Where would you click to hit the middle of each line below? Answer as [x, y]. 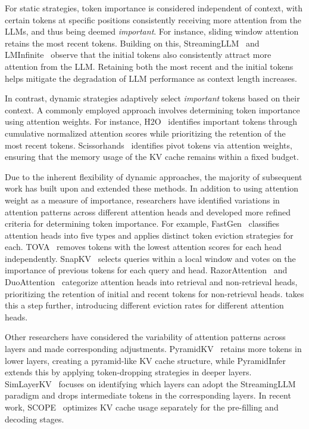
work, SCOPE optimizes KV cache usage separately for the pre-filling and [142, 407]
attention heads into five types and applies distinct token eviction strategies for [149, 235]
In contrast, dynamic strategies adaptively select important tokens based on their [152, 98]
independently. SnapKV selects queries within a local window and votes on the [150, 258]
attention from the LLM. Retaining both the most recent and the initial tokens [149, 66]
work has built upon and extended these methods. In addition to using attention [152, 188]
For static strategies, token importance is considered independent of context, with [154, 8]
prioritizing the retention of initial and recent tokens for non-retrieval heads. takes [154, 293]
